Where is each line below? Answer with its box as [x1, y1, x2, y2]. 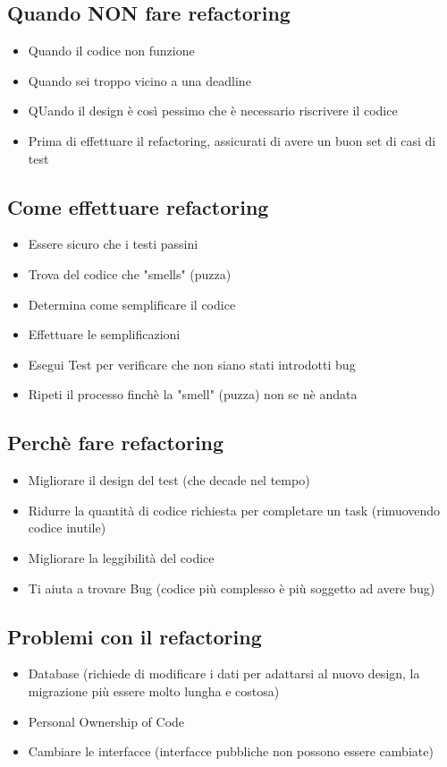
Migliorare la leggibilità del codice [28, 548, 215, 567]
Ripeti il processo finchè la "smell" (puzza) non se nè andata [28, 385, 358, 404]
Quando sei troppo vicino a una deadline [28, 71, 251, 89]
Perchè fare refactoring [7, 429, 224, 456]
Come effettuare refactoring [7, 192, 269, 220]
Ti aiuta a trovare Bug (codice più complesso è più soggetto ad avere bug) [28, 578, 435, 597]
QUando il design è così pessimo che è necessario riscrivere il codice [28, 101, 398, 120]
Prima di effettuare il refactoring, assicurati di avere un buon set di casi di [28, 131, 436, 149]
